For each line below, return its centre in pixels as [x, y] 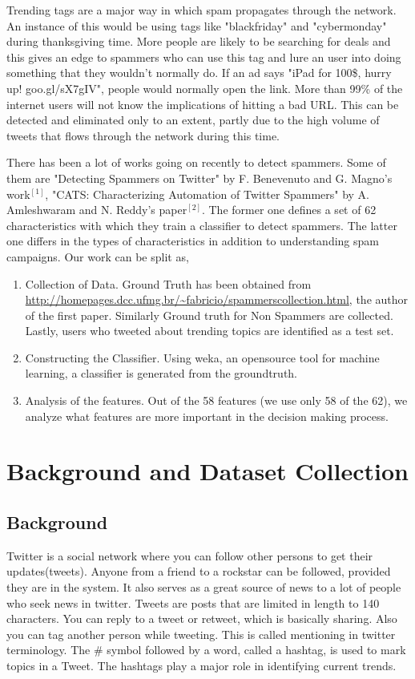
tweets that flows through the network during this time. [143, 135]
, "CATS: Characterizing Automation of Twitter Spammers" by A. [207, 194]
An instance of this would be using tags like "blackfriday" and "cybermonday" [197, 25]
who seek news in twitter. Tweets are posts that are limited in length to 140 [193, 602]
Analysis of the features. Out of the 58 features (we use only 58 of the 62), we [216, 400]
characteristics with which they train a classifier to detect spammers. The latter [202, 225]
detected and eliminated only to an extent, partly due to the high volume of [193, 120]
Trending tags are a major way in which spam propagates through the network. [201, 10]
